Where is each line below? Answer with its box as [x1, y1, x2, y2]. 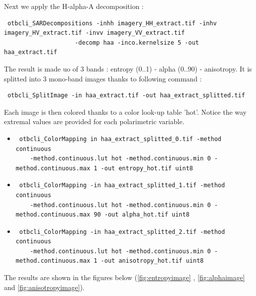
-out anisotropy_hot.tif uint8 [101, 257, 204, 265]
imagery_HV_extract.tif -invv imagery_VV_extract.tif [4, 29, 185, 37]
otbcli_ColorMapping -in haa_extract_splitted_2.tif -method [19, 228, 225, 235]
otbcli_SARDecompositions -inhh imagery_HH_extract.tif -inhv [7, 19, 217, 27]
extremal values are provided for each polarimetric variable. [4, 116, 185, 127]
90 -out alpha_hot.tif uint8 [94, 211, 190, 219]
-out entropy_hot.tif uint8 [101, 164, 193, 172]
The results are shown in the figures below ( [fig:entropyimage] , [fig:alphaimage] [4, 272, 245, 283]
